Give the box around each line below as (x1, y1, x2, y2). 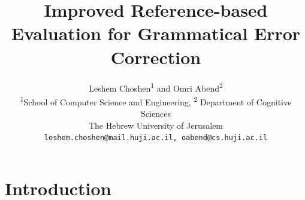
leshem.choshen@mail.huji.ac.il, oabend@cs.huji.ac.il (44, 134, 268, 143)
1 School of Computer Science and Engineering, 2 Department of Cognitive (20, 93, 292, 108)
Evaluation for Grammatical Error (11, 21, 301, 46)
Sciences (141, 107, 171, 119)
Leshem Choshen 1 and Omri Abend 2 (89, 80, 223, 94)
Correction (110, 44, 201, 69)
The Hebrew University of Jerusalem (88, 119, 224, 131)
